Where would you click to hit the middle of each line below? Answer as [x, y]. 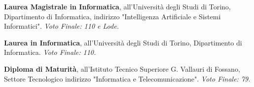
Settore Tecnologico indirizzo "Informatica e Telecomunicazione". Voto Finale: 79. [127, 78]
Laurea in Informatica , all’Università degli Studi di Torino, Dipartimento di [123, 42]
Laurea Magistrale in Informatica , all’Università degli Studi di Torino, [117, 6]
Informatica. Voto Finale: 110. [50, 52]
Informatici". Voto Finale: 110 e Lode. [61, 26]
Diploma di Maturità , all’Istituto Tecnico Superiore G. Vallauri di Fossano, [122, 68]
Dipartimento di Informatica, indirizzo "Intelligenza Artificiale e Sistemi [112, 16]
